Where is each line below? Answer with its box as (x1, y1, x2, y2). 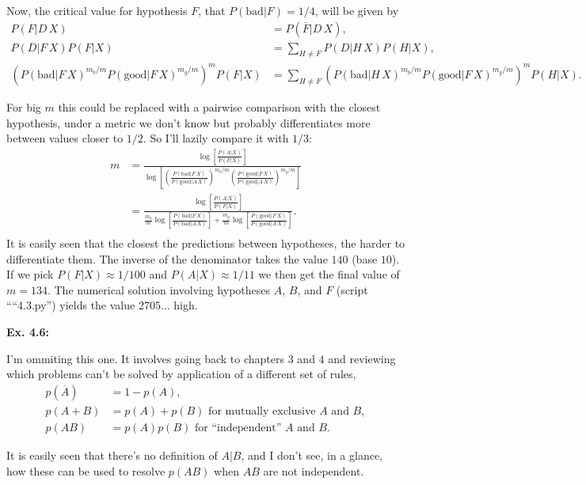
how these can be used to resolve (6, 462, 166, 479)
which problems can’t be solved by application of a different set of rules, (6, 366, 356, 382)
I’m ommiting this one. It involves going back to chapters (6, 350, 285, 366)
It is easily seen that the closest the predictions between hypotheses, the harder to (6, 235, 405, 252)
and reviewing (328, 350, 396, 366)
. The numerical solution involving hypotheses (47, 281, 271, 297)
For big (6, 98, 41, 115)
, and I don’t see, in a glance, (241, 446, 383, 463)
